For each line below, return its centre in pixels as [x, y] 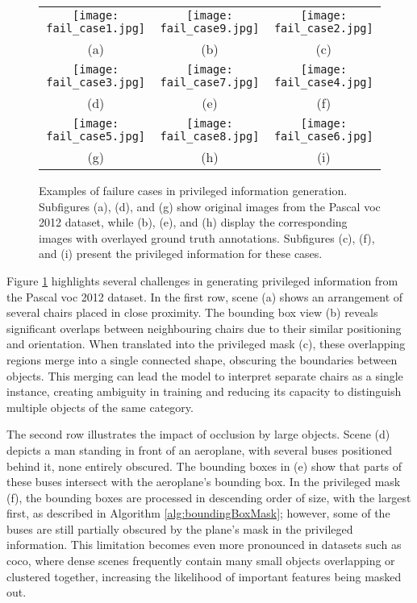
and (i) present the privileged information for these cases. [181, 254]
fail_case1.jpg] [96, 28]
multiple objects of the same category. [100, 407]
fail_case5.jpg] [96, 136]
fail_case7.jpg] [210, 82]
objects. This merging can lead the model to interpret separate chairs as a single [205, 375]
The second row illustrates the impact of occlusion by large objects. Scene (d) [198, 434]
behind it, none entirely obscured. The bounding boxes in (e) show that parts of [204, 466]
